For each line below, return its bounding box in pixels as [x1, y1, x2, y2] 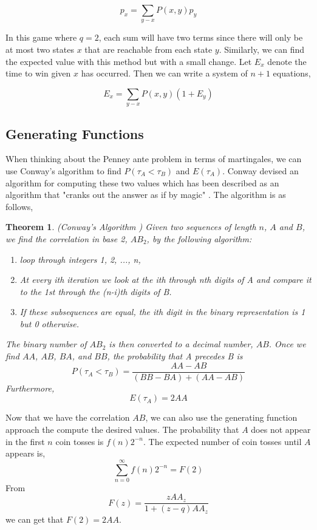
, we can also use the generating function [145, 411, 298, 424]
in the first [5, 435, 45, 447]
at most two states [5, 42, 74, 55]
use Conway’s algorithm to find [5, 164, 121, 177]
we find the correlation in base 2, [5, 232, 128, 245]
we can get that [5, 513, 64, 526]
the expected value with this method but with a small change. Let [5, 55, 252, 67]
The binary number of [5, 338, 87, 350]
